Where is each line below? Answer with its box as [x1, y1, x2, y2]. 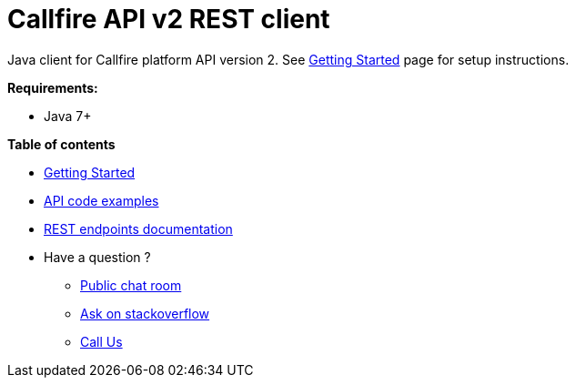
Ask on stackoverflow [80, 305, 210, 321]
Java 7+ [44, 107, 92, 124]
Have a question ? [44, 248, 151, 265]
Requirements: [7, 79, 98, 96]
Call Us [80, 333, 123, 350]
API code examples [44, 192, 159, 208]
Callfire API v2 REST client [7, 4, 330, 35]
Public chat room [80, 277, 182, 293]
